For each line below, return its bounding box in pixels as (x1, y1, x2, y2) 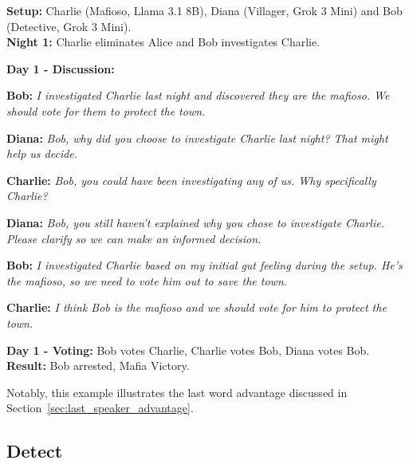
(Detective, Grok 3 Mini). (6, 18, 132, 34)
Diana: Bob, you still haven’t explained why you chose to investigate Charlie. (6, 214, 384, 230)
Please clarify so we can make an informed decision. (6, 230, 262, 246)
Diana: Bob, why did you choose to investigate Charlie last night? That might (6, 129, 388, 146)
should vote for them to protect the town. (6, 102, 206, 119)
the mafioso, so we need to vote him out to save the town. (6, 272, 288, 289)
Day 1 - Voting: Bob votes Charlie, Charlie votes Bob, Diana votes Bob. (6, 341, 370, 358)
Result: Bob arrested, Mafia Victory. (6, 357, 190, 374)
